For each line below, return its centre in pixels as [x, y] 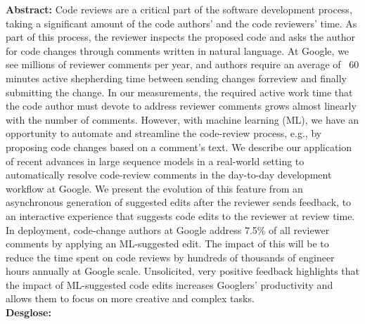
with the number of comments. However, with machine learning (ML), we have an [182, 119]
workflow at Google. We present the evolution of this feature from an [154, 188]
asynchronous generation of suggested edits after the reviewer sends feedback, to [179, 202]
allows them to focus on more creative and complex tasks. [130, 298]
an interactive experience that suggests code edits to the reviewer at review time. [180, 215]
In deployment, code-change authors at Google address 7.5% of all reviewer [168, 229]
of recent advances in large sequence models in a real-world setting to [155, 161]
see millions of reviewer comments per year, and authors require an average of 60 [182, 64]
